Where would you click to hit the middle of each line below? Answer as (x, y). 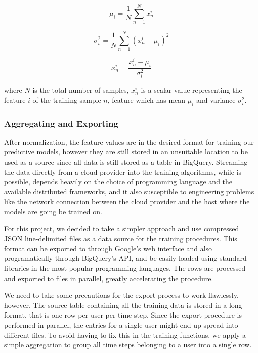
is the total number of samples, (81, 90)
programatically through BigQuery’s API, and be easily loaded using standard (125, 258)
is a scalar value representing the (191, 90)
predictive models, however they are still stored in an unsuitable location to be (126, 152)
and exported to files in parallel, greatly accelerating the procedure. (109, 278)
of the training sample (67, 100)
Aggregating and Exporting (61, 123)
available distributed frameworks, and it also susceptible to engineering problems (129, 191)
